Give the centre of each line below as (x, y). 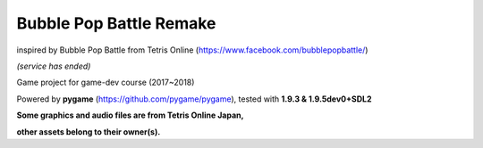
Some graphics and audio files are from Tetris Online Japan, (130, 115)
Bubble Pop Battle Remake (116, 23)
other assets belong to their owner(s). (89, 132)
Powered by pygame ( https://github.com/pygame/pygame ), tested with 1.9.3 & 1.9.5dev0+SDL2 (194, 99)
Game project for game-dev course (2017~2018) (106, 82)
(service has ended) (54, 66)
